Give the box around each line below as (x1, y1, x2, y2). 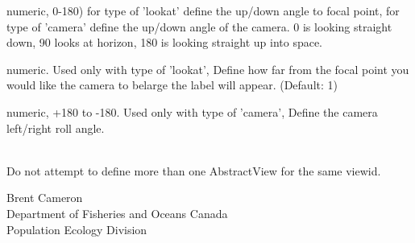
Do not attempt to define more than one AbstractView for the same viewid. (6, 162, 381, 179)
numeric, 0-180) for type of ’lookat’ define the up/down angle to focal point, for (6, 2, 400, 19)
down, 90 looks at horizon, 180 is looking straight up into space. (6, 34, 323, 51)
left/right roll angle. (6, 119, 105, 136)
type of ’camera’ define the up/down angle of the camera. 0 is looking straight (6, 18, 392, 35)
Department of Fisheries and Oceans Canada (6, 204, 228, 221)
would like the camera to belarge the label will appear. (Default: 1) (6, 76, 338, 93)
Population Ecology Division (6, 220, 147, 237)
